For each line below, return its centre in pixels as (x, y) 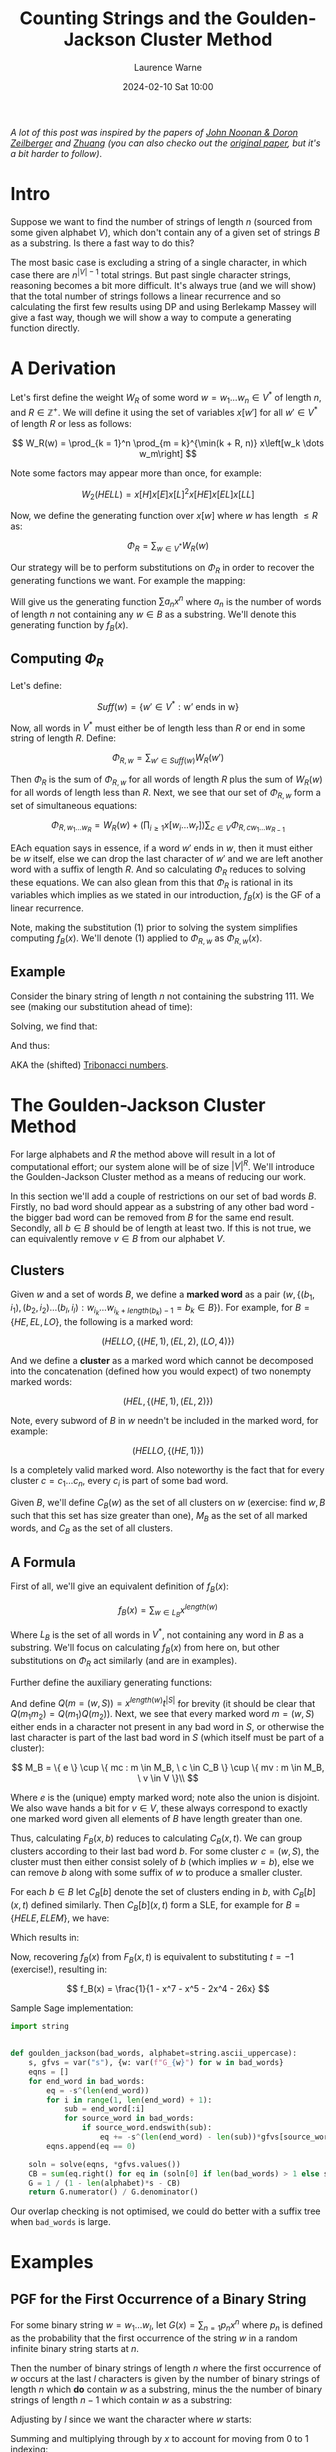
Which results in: (45, 1937)
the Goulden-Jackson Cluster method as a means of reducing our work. (158, 1177)
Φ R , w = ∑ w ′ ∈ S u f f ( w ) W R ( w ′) (168, 759)
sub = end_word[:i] (104, 2109)
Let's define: (36, 685)
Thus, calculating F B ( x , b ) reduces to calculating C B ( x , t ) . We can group (156, 1839)
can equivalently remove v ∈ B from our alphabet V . (118, 1239)
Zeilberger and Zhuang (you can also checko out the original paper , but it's (165, 143)
